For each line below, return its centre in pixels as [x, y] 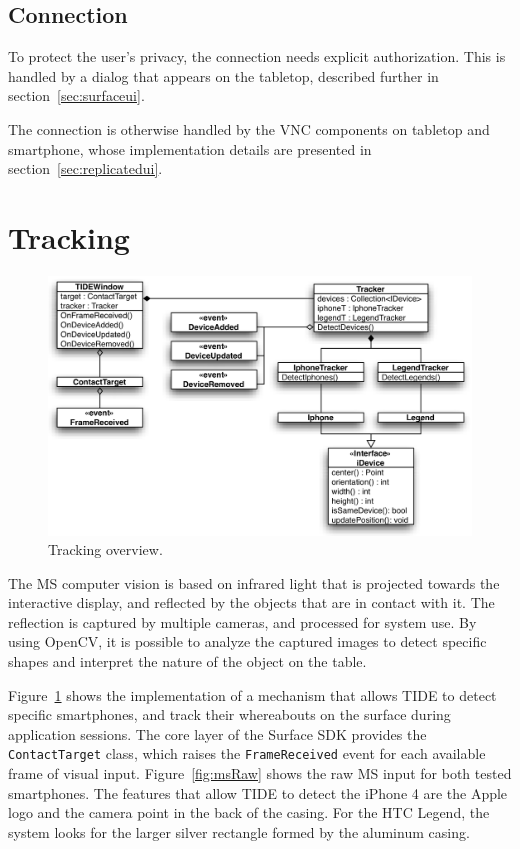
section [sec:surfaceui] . [76, 95]
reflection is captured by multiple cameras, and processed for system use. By [242, 621]
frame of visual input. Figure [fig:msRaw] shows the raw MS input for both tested [260, 773]
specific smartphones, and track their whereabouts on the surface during [229, 714]
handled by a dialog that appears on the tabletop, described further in [223, 75]
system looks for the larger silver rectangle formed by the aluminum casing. [239, 831]
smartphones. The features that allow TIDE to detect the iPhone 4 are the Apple [258, 792]
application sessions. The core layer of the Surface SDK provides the [217, 733]
